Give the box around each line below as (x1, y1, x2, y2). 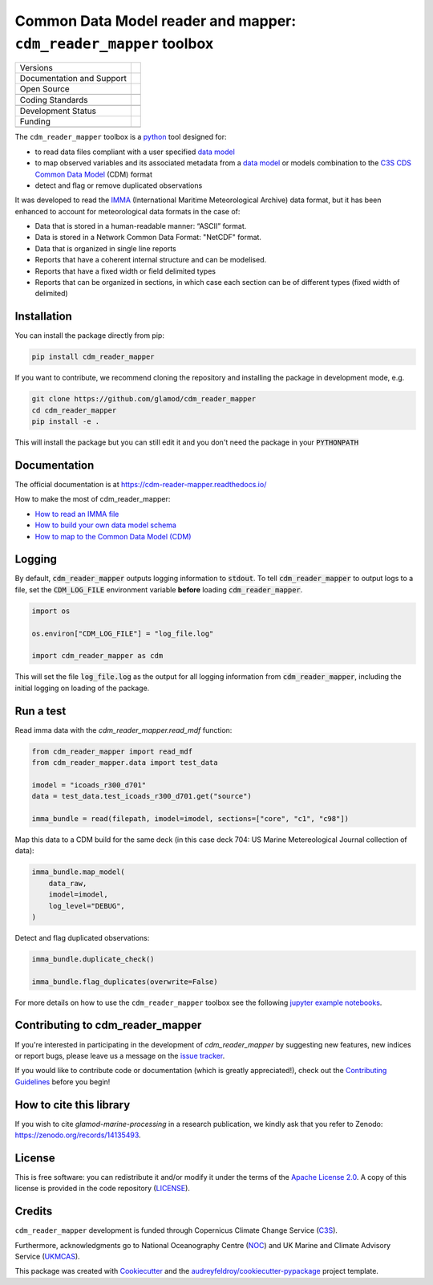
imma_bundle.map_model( (31, 868, 126, 876)
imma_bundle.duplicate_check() (31, 954, 156, 963)
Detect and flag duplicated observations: (14, 933, 150, 942)
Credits (14, 1205, 53, 1218)
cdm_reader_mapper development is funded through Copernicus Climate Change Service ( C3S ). (14, 1226, 338, 1235)
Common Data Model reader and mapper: (14, 12, 297, 30)
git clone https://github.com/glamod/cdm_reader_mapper (31, 394, 257, 404)
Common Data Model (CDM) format (34, 169, 152, 179)
